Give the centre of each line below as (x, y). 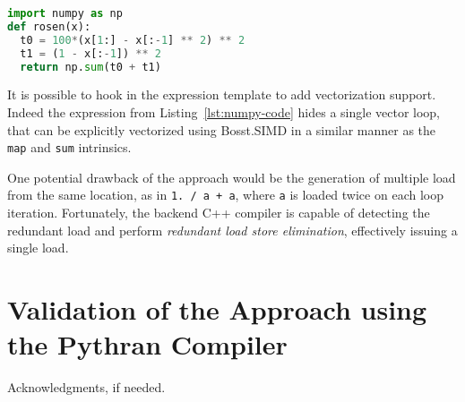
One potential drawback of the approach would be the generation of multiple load (232, 177)
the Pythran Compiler (147, 344)
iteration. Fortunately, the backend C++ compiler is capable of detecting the (219, 213)
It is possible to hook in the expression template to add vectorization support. (222, 94)
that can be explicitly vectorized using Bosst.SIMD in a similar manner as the (222, 129)
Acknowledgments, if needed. (86, 387)
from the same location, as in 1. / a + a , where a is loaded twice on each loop (225, 195)
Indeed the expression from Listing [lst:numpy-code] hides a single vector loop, (224, 111)
